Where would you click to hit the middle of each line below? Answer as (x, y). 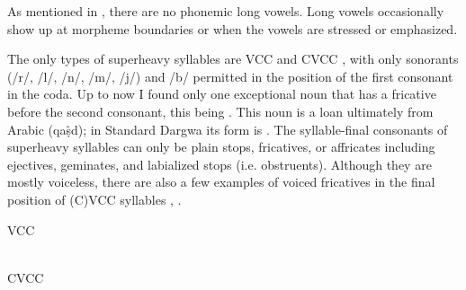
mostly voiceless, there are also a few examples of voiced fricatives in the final (221, 182)
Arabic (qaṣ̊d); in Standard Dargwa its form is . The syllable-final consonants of (228, 129)
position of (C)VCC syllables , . (94, 199)
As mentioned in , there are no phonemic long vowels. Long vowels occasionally (226, 11)
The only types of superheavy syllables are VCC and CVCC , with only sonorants (233, 59)
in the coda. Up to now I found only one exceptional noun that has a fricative (222, 94)
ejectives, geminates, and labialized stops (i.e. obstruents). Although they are (220, 164)
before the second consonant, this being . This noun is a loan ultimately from (220, 111)
